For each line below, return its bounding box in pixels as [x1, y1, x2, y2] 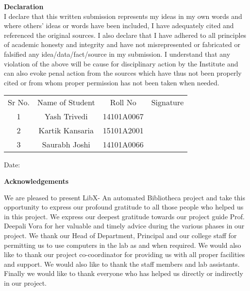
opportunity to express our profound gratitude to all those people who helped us [4, 202, 244, 212]
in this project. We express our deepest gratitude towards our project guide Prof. [4, 211, 245, 221]
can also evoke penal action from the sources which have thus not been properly [4, 68, 242, 78]
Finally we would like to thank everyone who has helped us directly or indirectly [4, 268, 243, 278]
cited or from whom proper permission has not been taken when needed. [4, 77, 219, 87]
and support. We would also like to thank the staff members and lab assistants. [4, 259, 240, 269]
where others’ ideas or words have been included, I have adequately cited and [4, 20, 234, 31]
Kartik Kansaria [38, 125, 94, 136]
